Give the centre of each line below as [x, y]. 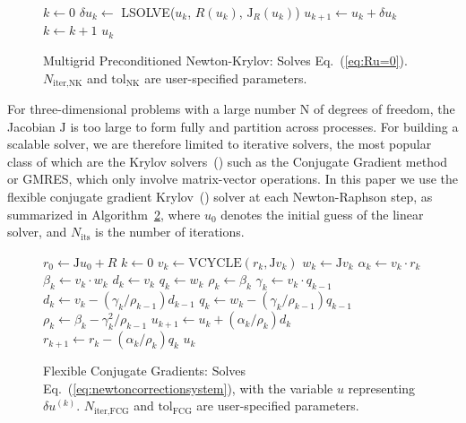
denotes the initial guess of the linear [322, 214]
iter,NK [68, 84]
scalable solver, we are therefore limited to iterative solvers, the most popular [220, 144]
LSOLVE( [148, 12]
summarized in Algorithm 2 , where [104, 214]
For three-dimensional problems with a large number [152, 109]
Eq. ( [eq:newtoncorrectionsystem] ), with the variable [188, 388]
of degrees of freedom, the [384, 109]
